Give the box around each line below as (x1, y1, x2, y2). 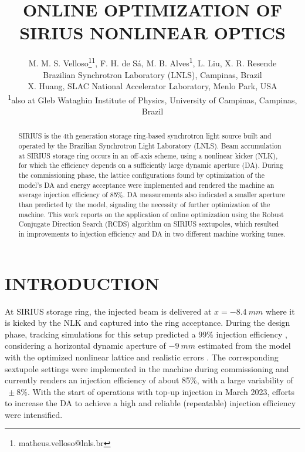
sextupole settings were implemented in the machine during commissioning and (5, 362, 289, 375)
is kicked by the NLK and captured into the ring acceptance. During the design (5, 316, 290, 329)
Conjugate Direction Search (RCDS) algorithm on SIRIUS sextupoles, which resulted (18, 219, 279, 229)
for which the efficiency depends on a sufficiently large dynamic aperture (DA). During (18, 160, 283, 170)
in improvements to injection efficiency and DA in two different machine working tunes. (18, 228, 286, 238)
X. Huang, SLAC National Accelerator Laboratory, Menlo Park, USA (28, 80, 277, 92)
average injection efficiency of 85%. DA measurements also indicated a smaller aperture (18, 190, 285, 200)
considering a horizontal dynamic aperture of (5, 339, 166, 352)
